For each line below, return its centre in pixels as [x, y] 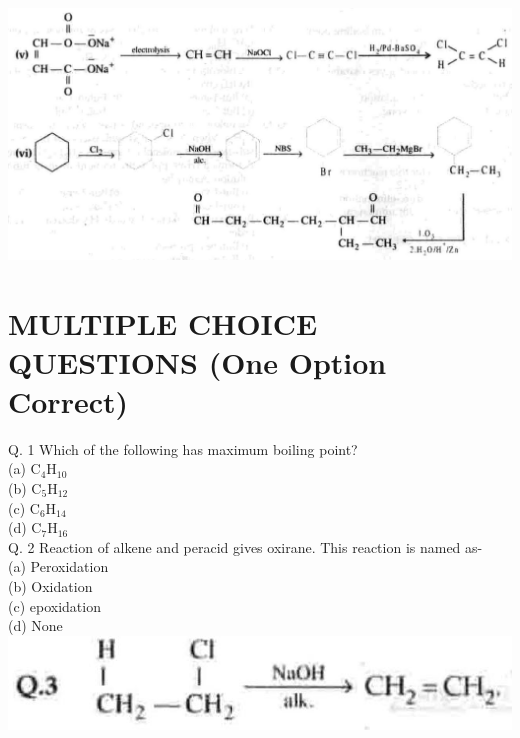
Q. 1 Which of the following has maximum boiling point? [183, 448]
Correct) [68, 400]
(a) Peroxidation [58, 566]
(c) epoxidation [54, 605]
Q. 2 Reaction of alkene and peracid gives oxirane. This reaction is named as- [245, 546]
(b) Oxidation [50, 586]
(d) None [35, 625]
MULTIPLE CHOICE [163, 322]
